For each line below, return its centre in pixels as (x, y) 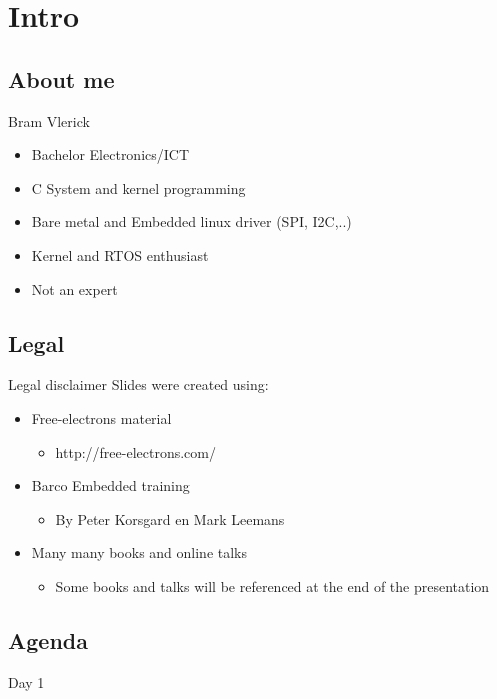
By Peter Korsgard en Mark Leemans (170, 518)
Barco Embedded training (110, 485)
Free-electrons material (101, 417)
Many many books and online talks (139, 552)
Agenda (48, 639)
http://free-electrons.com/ (135, 451)
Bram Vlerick (49, 120)
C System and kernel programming (138, 187)
